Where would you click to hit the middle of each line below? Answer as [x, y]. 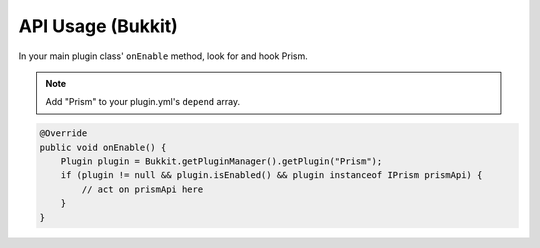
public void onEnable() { [103, 147]
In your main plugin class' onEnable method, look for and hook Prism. [163, 56]
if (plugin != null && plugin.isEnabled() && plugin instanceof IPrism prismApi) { [271, 175]
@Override [63, 133]
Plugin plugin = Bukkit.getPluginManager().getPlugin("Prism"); [221, 161]
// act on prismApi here [142, 189]
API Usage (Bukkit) [98, 26]
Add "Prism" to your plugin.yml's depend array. [143, 102]
